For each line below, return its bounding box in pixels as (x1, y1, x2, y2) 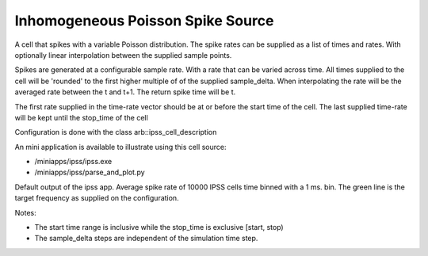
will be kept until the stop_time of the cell (14, 113, 148, 122)
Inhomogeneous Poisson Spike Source (14, 12, 274, 29)
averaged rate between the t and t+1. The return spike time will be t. (14, 87, 236, 97)
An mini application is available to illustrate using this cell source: (14, 142, 227, 151)
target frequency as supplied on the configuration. (14, 193, 179, 203)
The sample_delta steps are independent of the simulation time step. (34, 234, 258, 243)
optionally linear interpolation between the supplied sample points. (14, 50, 232, 59)
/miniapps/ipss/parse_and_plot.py (34, 167, 146, 178)
